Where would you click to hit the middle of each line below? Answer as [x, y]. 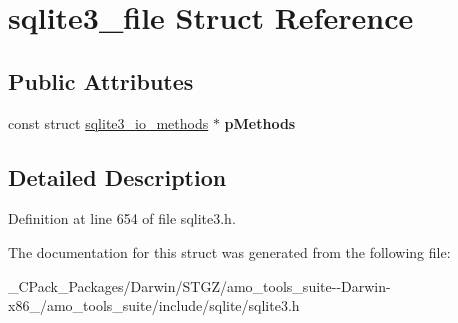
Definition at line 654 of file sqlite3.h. [122, 218]
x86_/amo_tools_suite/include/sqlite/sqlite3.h [154, 305]
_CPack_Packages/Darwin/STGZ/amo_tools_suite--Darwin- [199, 285]
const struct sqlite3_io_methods [108, 122]
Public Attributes [101, 80]
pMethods [260, 122]
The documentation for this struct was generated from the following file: [229, 251]
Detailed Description [117, 176]
